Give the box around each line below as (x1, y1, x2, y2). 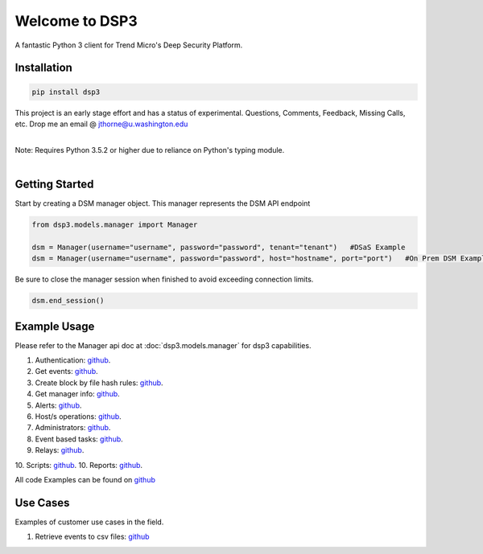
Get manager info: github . (35, 389, 120, 399)
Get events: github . (35, 367, 98, 376)
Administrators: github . (35, 423, 111, 433)
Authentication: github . (35, 355, 111, 365)
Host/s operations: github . (35, 411, 122, 421)
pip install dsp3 (31, 87, 101, 96)
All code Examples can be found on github (14, 474, 156, 484)
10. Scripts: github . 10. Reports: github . (14, 460, 143, 470)
